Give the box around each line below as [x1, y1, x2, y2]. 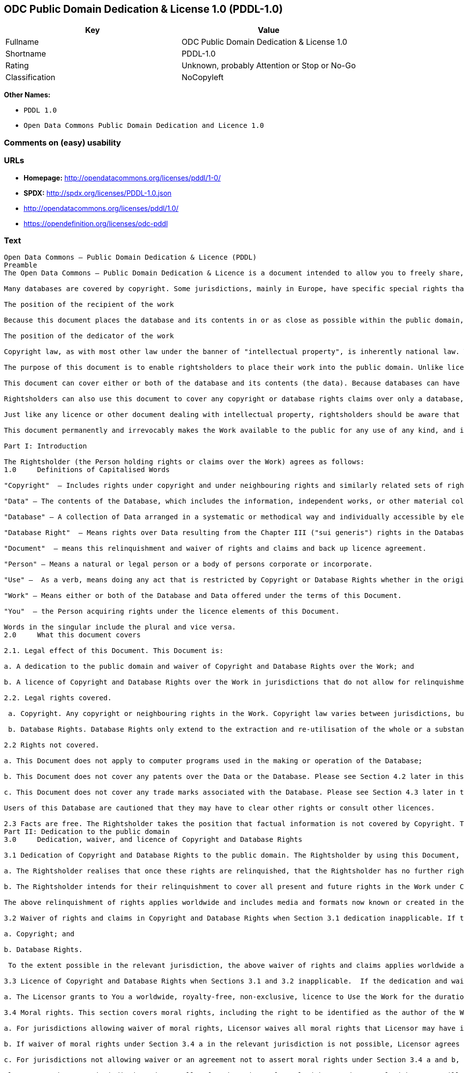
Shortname [5, 49, 46, 59]
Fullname [5, 37, 39, 47]
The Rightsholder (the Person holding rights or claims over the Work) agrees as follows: [4, 458, 365, 466]
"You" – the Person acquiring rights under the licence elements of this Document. [4, 607, 340, 616]
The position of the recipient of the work [4, 300, 174, 309]
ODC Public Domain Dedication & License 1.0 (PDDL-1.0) [4, 3, 283, 15]
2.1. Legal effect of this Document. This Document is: [4, 647, 224, 655]
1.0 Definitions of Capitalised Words [4, 466, 170, 474]
